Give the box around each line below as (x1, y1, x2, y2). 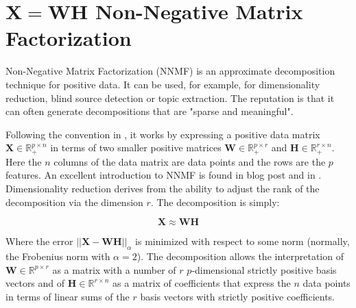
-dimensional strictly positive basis (191, 262, 337, 277)
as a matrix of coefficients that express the (112, 276, 291, 290)
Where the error (5, 234, 73, 248)
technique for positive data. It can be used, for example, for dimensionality (5, 77, 320, 91)
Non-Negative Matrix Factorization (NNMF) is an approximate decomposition (5, 64, 335, 78)
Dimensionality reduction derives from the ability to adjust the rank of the (5, 181, 320, 195)
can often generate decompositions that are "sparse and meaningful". (5, 104, 294, 118)
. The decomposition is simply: (150, 194, 280, 209)
